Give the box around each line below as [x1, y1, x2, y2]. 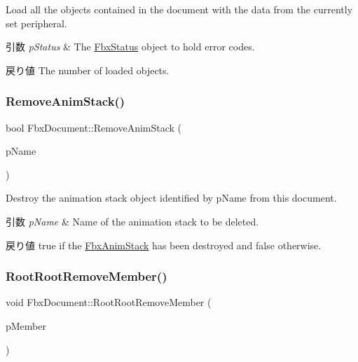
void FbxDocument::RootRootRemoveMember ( [6, 295, 212, 309]
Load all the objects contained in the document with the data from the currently [6, 2, 353, 16]
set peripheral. [6, 15, 67, 30]
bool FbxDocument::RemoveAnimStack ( [6, 120, 182, 134]
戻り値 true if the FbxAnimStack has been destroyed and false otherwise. [6, 237, 322, 252]
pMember [6, 318, 46, 333]
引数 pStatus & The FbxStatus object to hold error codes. [6, 39, 255, 54]
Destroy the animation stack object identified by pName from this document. [6, 190, 337, 205]
